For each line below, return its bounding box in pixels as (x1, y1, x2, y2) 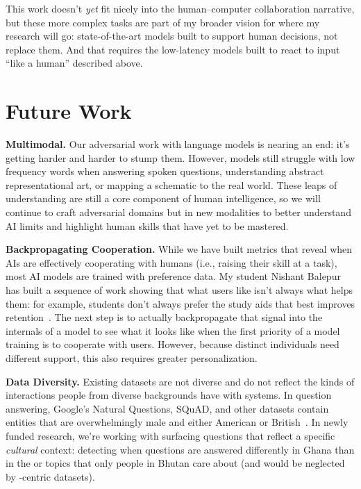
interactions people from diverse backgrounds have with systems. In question (6, 388, 332, 402)
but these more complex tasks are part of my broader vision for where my (6, 15, 320, 29)
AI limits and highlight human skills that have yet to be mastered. (6, 218, 289, 233)
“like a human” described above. (6, 56, 143, 70)
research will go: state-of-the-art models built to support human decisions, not (6, 28, 338, 43)
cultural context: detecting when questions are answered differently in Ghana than (6, 442, 355, 456)
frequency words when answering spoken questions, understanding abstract (6, 164, 324, 179)
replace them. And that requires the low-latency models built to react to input (6, 42, 340, 56)
